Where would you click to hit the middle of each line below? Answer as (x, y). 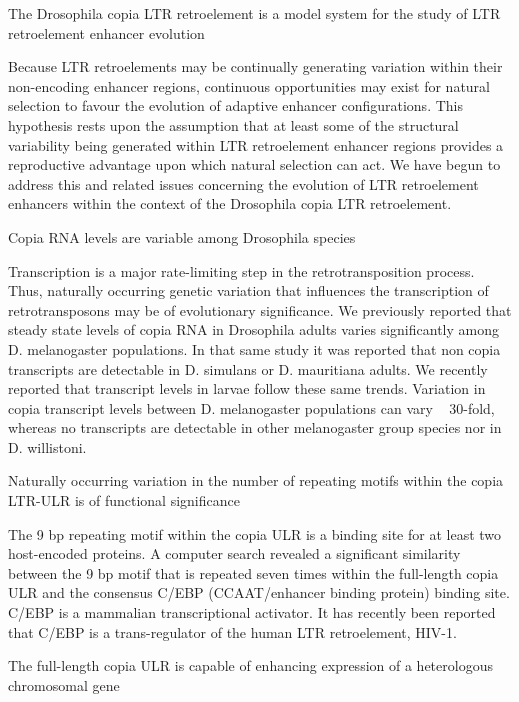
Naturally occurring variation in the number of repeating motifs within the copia (256, 480)
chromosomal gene (64, 684)
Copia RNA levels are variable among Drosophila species (182, 236)
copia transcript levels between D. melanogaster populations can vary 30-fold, (251, 407)
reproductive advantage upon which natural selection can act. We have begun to (254, 164)
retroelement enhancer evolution (106, 32)
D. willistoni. (47, 446)
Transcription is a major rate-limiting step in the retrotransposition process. (241, 270)
